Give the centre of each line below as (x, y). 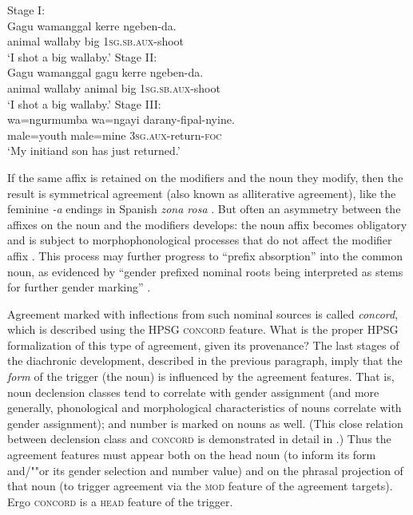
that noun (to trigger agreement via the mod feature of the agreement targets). (200, 486)
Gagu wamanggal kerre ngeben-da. (92, 25)
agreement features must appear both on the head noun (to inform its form (192, 455)
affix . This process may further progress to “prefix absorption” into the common (205, 255)
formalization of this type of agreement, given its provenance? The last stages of (203, 345)
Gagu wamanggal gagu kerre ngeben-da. (105, 72)
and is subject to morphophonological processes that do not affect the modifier (200, 240)
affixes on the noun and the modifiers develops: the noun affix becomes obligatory (207, 224)
